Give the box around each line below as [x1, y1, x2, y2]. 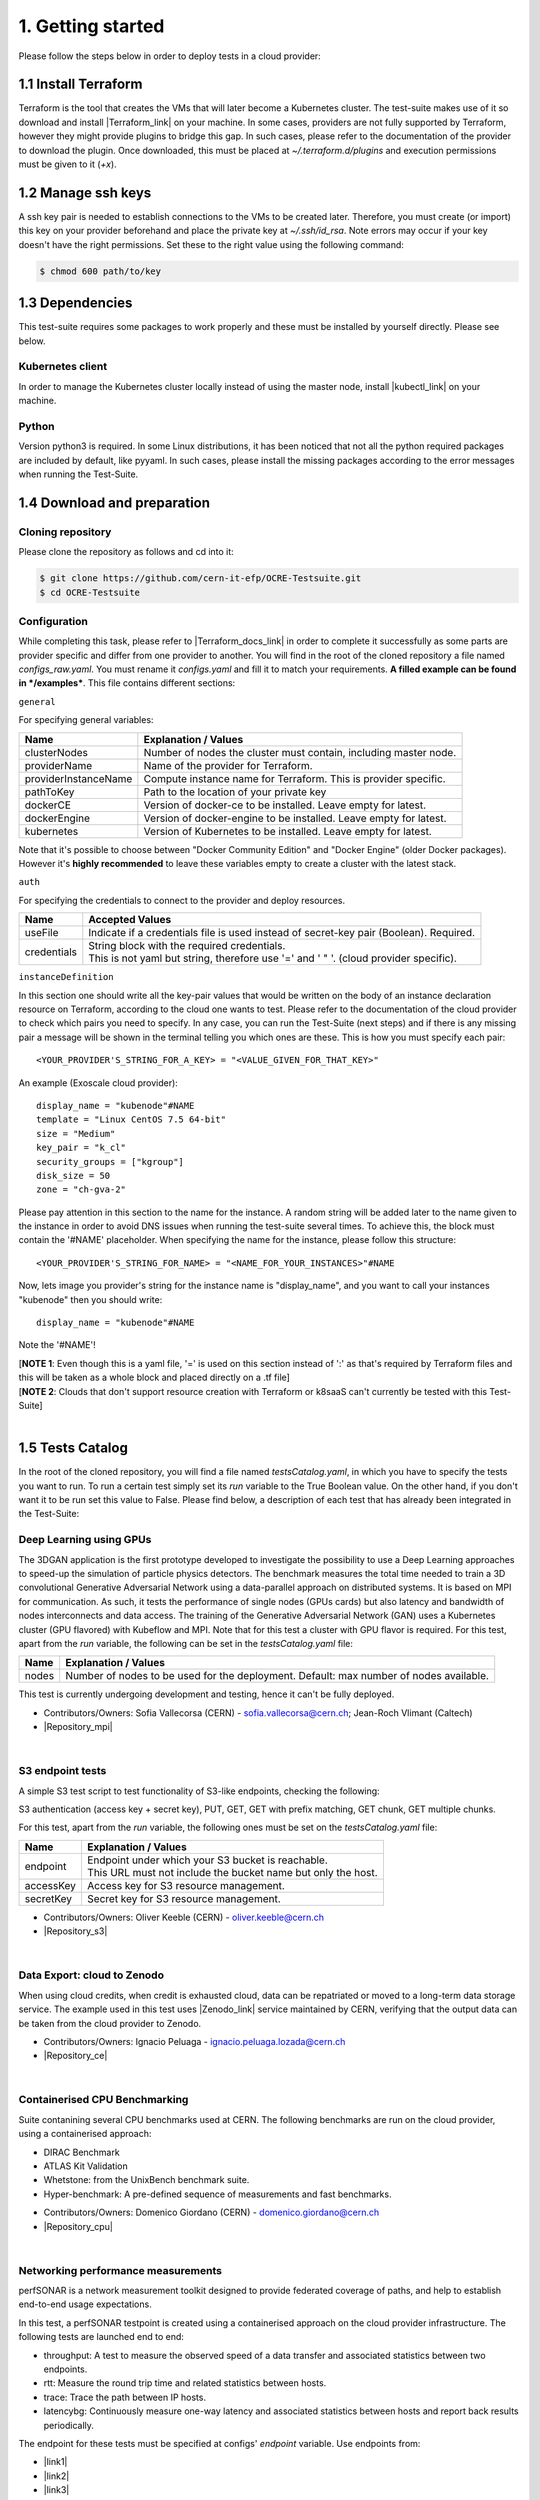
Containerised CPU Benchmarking [18, 2093, 189, 2107]
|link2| [43, 2470, 70, 2482]
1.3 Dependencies [18, 295, 133, 312]
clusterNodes [24, 745, 89, 759]
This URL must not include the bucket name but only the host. [86, 1865, 379, 1879]
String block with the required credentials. [88, 939, 286, 953]
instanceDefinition [18, 971, 114, 983]
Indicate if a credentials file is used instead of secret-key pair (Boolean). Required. [88, 926, 475, 940]
